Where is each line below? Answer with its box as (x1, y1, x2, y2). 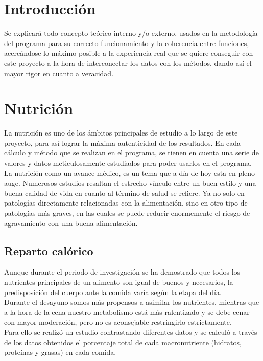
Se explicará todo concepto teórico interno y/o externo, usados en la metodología (4, 28, 258, 38)
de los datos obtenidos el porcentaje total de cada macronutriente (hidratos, (4, 336, 242, 347)
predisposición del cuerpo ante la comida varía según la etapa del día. (4, 286, 222, 297)
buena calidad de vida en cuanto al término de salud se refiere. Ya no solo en (4, 187, 245, 198)
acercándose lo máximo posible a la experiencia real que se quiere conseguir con (4, 48, 253, 58)
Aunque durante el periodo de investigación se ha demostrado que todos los (4, 266, 241, 277)
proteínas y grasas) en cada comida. (4, 347, 116, 357)
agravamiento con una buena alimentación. (4, 217, 138, 228)
